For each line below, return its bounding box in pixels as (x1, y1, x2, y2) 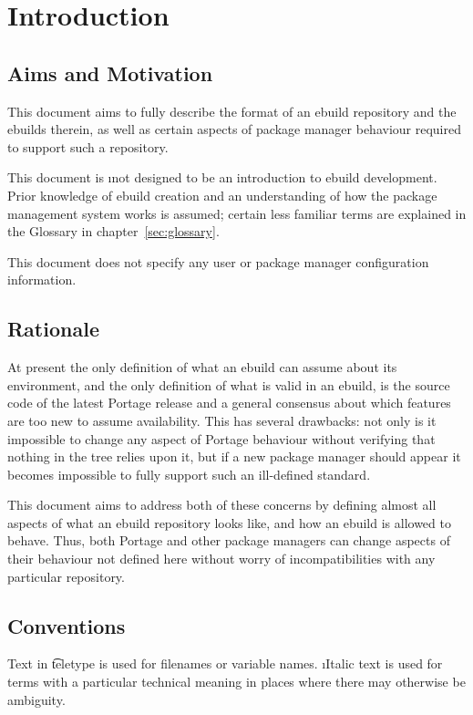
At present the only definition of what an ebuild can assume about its (7, 357, 397, 377)
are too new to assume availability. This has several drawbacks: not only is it (7, 410, 437, 430)
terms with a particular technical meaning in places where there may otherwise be (7, 672, 466, 691)
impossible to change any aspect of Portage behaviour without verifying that (7, 429, 436, 448)
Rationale (7, 315, 99, 343)
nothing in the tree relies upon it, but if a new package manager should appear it (7, 447, 461, 466)
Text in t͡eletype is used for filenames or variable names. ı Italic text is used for (7, 654, 443, 673)
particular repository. (7, 566, 125, 585)
